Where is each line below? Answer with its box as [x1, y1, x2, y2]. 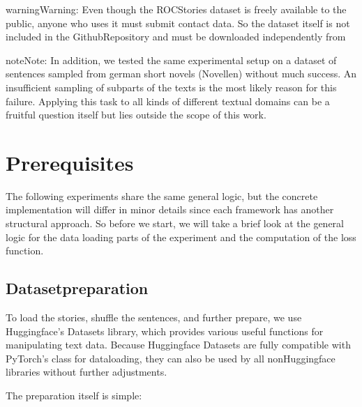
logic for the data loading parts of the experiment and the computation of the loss [6, 229, 356, 244]
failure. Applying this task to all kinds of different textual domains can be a [6, 93, 330, 108]
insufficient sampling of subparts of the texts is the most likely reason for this [6, 79, 337, 94]
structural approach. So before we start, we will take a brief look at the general [6, 216, 344, 231]
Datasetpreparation [6, 277, 149, 299]
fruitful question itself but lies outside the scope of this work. [6, 107, 266, 122]
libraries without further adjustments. [6, 364, 167, 379]
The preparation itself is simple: [6, 388, 142, 403]
